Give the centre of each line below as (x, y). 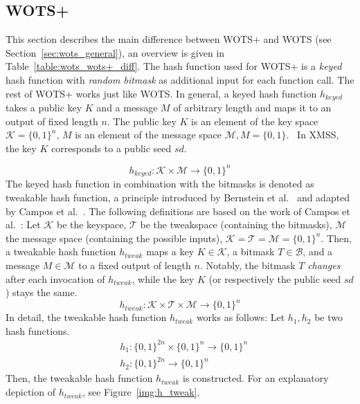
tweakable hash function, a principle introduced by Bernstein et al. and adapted (178, 197)
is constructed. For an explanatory (256, 378)
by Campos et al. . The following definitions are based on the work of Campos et (178, 211)
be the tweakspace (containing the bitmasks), (236, 224)
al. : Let (23, 224)
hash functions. (38, 330)
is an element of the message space (148, 135)
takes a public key (44, 108)
